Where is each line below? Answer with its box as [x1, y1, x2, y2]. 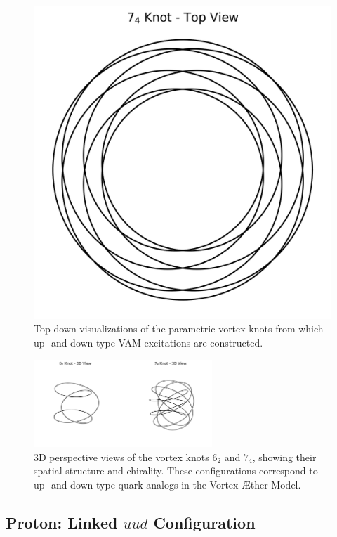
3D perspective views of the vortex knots [34, 449, 209, 464]
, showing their [252, 449, 317, 464]
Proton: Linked [6, 512, 118, 533]
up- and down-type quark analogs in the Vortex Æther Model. [34, 477, 301, 492]
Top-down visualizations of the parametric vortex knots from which [34, 321, 324, 336]
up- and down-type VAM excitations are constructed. [34, 335, 263, 349]
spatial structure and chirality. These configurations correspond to [34, 463, 318, 478]
